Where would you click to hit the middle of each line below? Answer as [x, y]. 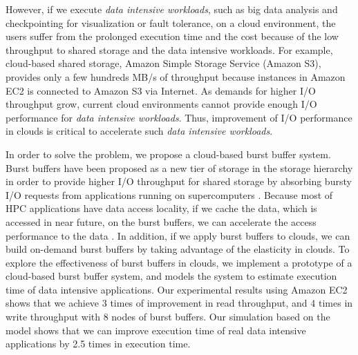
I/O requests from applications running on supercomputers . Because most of [169, 194]
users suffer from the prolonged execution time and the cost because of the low [172, 36]
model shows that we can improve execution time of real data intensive [156, 330]
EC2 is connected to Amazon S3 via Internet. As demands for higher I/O [161, 90]
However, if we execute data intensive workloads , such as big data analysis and [172, 9]
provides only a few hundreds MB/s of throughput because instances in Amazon [176, 76]
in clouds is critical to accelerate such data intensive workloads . [139, 131]
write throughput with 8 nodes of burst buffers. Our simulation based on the [168, 317]
